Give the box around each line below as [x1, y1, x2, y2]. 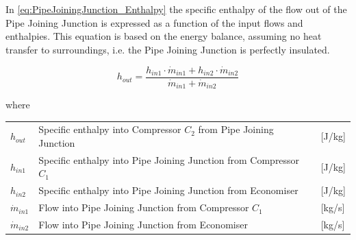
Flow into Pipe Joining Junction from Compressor [38, 200, 249, 215]
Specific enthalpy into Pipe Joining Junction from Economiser [38, 183, 298, 197]
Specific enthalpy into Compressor [38, 122, 181, 136]
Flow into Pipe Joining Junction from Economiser [38, 217, 248, 232]
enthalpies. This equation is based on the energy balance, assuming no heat [5, 29, 322, 43]
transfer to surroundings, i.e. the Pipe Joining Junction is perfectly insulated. [5, 42, 330, 56]
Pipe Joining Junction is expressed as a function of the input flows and [5, 15, 303, 29]
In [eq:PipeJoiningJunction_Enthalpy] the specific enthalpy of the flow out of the [5, 2, 347, 16]
